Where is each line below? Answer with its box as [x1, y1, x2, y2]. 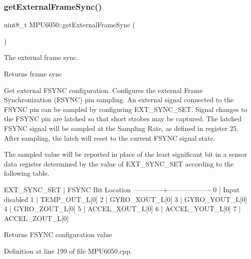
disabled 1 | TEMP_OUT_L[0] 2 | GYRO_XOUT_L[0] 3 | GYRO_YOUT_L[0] [4, 194, 247, 204]
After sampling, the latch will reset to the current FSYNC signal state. [4, 132, 215, 143]
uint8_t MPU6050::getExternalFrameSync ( [4, 19, 135, 30]
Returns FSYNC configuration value [4, 229, 112, 240]
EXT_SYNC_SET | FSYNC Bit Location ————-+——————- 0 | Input [4, 184, 240, 194]
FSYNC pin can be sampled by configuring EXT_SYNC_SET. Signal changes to [4, 104, 248, 114]
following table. [4, 168, 50, 178]
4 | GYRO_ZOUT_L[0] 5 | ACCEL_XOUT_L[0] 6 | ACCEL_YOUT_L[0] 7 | [4, 203, 241, 214]
